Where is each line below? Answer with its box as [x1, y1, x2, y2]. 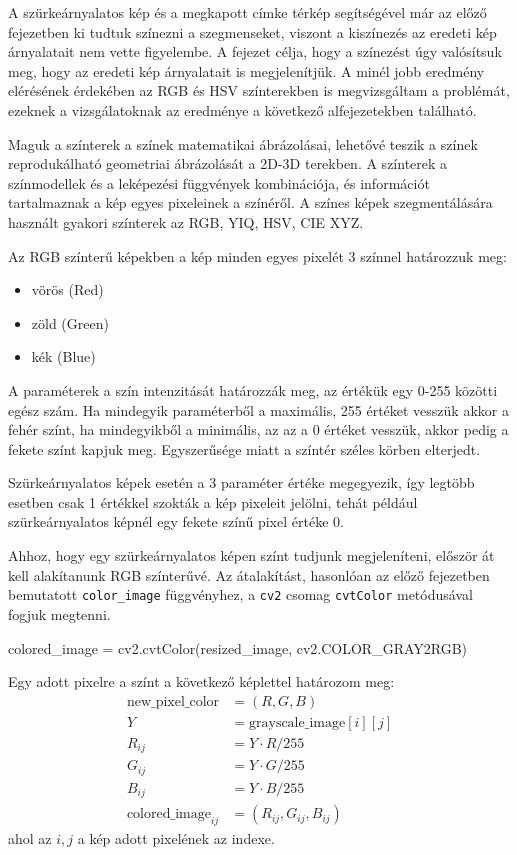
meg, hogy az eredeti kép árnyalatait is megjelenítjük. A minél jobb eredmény [8, 60, 485, 81]
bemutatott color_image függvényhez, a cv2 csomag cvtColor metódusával [8, 584, 473, 605]
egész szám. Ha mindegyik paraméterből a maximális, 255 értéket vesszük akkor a [8, 399, 509, 420]
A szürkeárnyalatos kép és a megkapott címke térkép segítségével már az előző [8, 2, 487, 22]
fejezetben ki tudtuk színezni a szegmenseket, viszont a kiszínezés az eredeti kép [8, 21, 497, 42]
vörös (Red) [31, 279, 104, 300]
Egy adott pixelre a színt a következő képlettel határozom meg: [8, 671, 395, 692]
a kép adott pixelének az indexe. [77, 828, 275, 849]
